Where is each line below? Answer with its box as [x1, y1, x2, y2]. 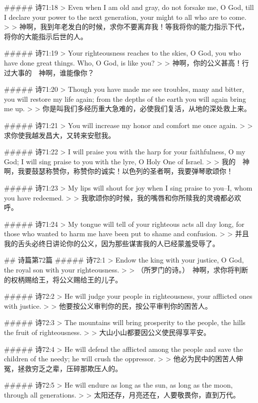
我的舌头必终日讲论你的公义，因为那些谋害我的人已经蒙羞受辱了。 [4, 238, 219, 248]
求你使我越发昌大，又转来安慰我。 [4, 130, 115, 140]
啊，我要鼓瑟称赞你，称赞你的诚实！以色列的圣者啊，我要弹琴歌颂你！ [4, 166, 233, 176]
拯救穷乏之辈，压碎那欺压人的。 [17, 363, 122, 373]
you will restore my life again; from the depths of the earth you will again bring [4, 93, 246, 104]
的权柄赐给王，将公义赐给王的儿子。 [4, 274, 122, 284]
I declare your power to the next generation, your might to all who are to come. [4, 11, 247, 22]
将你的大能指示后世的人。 [4, 31, 87, 41]
